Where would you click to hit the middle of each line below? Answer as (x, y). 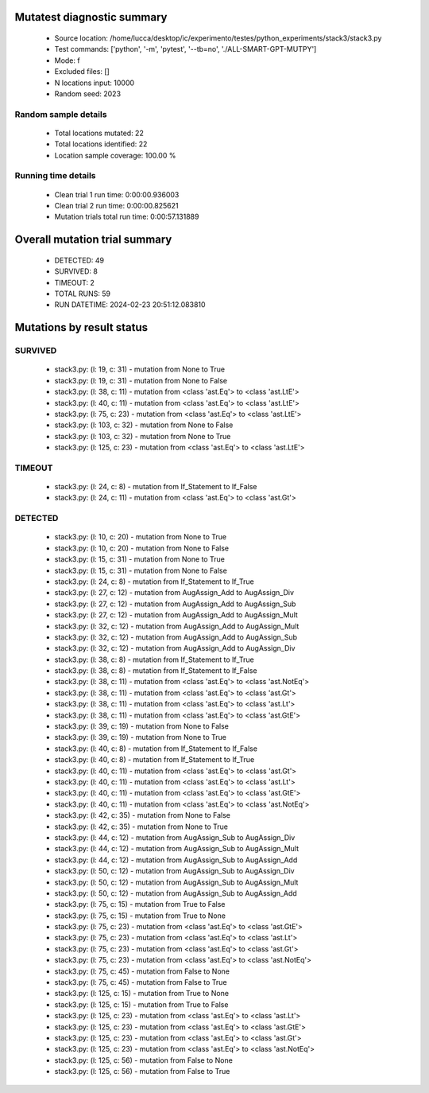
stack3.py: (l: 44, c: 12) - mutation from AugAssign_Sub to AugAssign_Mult (177, 849)
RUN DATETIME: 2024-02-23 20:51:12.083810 (130, 305)
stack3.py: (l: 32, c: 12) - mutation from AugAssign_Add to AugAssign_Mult (177, 626)
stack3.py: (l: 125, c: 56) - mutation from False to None (144, 1060)
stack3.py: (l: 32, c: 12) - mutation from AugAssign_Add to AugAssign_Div (175, 648)
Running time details (55, 176)
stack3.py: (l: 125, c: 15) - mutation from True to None (142, 994)
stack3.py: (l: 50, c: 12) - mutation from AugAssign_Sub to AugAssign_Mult (176, 882)
